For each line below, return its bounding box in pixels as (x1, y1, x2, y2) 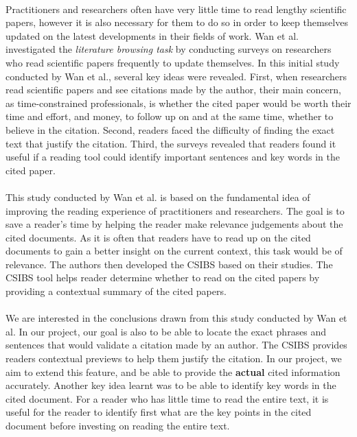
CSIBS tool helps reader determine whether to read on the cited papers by (5, 270, 320, 285)
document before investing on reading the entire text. (5, 418, 230, 432)
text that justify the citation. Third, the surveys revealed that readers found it (5, 136, 336, 150)
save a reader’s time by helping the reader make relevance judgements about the (5, 217, 343, 231)
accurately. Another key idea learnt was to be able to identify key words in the (5, 378, 336, 392)
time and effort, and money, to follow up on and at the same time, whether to (5, 109, 334, 123)
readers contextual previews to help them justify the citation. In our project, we (5, 351, 342, 366)
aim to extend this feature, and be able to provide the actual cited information (5, 364, 341, 379)
